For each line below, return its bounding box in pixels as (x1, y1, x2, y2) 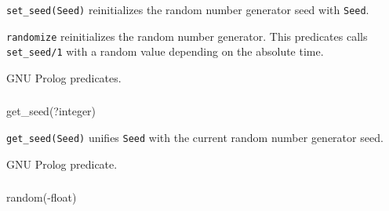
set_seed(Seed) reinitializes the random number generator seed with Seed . (6, 2, 369, 17)
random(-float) (6, 189, 77, 206)
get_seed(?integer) (6, 103, 96, 119)
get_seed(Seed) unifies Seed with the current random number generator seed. (6, 129, 384, 146)
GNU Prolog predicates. (6, 69, 122, 85)
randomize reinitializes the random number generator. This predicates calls (6, 27, 368, 44)
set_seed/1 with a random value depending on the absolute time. (6, 43, 324, 60)
